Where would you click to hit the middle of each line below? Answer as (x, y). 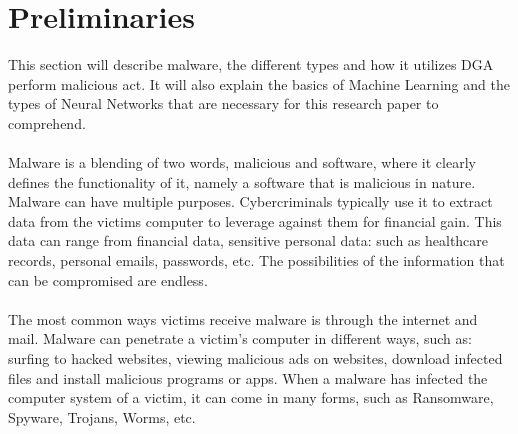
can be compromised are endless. (108, 279)
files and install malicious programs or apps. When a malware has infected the (248, 377)
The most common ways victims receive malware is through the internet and (243, 318)
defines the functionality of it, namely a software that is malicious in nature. (242, 181)
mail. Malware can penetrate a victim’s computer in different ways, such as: (240, 338)
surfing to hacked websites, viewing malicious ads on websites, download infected (255, 358)
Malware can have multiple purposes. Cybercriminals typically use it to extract (250, 201)
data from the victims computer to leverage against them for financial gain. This (255, 220)
